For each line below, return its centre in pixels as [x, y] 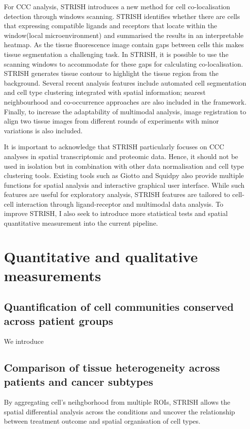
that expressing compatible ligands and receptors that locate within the [111, 26]
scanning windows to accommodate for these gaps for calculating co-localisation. [124, 63]
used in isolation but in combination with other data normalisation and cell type [124, 166]
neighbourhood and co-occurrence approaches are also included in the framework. [125, 101]
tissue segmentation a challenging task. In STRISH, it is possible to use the [116, 54]
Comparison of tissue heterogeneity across [112, 367]
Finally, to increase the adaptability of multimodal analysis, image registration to [125, 111]
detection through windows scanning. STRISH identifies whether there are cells [122, 16]
